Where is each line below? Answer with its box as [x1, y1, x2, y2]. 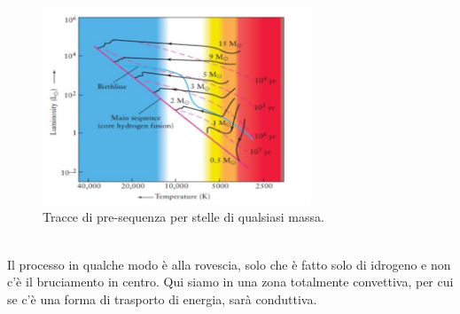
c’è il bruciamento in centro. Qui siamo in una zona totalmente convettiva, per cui [7, 272, 454, 291]
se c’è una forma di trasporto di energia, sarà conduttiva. [7, 289, 317, 308]
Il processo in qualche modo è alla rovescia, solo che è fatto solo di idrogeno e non [7, 255, 451, 273]
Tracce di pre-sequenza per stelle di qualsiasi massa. [43, 208, 324, 226]
